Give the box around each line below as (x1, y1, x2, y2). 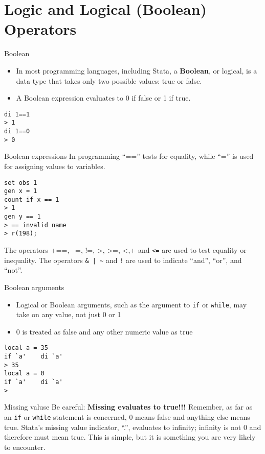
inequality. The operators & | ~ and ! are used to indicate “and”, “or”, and (4, 254, 242, 265)
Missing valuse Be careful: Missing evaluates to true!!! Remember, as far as (4, 401, 253, 412)
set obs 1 (4, 179, 37, 186)
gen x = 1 (4, 187, 37, 195)
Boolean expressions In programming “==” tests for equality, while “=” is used (4, 151, 254, 161)
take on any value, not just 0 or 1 (16, 309, 121, 320)
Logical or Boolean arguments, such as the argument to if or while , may (16, 299, 247, 309)
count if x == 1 (4, 196, 59, 203)
